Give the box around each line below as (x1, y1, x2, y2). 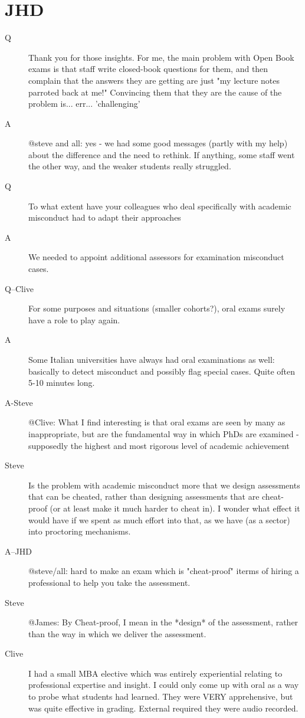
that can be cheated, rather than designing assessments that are (28, 490, 260, 503)
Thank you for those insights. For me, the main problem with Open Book (28, 51, 294, 63)
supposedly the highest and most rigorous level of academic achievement (28, 439, 290, 451)
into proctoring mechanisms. (28, 525, 131, 537)
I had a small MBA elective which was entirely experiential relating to (28, 667, 283, 679)
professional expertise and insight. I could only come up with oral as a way (28, 678, 299, 691)
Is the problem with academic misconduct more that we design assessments (28, 478, 300, 491)
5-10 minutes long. (28, 376, 95, 389)
